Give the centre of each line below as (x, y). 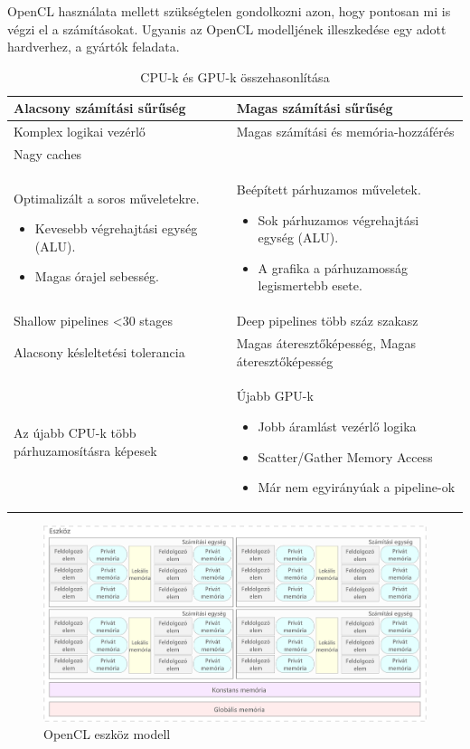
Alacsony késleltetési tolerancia (99, 351)
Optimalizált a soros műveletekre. (107, 198)
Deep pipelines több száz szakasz (327, 321)
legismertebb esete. (310, 285)
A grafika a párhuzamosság (333, 267)
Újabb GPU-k (275, 396)
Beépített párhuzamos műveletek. (329, 189)
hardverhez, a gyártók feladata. (94, 47)
